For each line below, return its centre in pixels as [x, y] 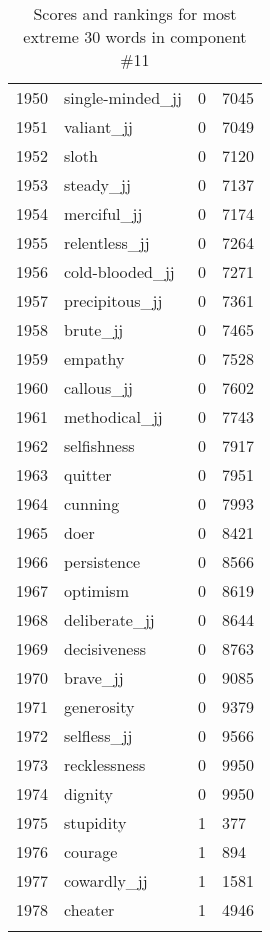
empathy [94, 358]
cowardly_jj [106, 880]
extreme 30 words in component [135, 36]
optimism [96, 590]
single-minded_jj [123, 97]
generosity [99, 706]
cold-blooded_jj [119, 271]
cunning [92, 503]
